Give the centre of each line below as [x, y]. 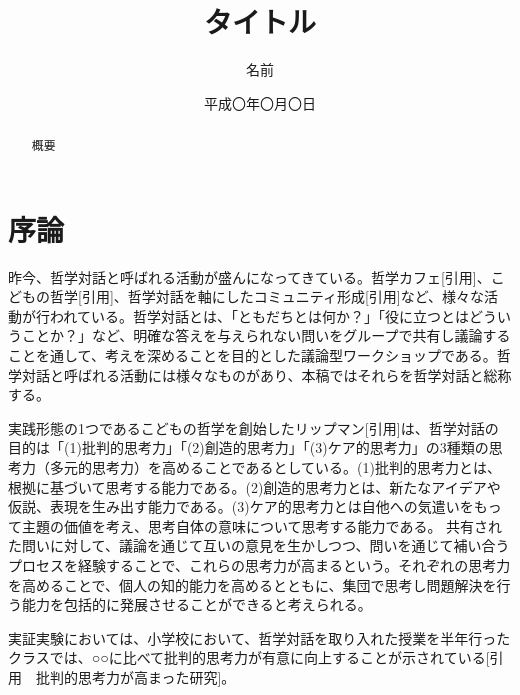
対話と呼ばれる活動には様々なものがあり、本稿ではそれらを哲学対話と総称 [266, 374]
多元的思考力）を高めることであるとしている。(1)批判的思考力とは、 [275, 467]
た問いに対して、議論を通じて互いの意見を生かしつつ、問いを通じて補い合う [259, 545]
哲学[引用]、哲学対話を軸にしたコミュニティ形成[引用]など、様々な [267, 296]
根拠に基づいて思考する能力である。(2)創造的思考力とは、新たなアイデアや [254, 486]
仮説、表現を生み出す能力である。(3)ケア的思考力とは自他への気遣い [234, 506]
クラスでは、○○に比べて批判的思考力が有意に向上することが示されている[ [249, 657]
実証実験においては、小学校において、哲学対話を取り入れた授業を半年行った [259, 637]
